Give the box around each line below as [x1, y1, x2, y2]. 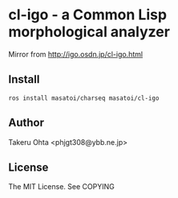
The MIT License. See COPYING [8, 182, 115, 192]
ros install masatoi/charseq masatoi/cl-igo [8, 94, 160, 102]
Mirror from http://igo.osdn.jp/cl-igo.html [8, 49, 143, 59]
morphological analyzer [8, 23, 171, 41]
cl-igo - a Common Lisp [8, 6, 167, 24]
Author [8, 116, 44, 130]
